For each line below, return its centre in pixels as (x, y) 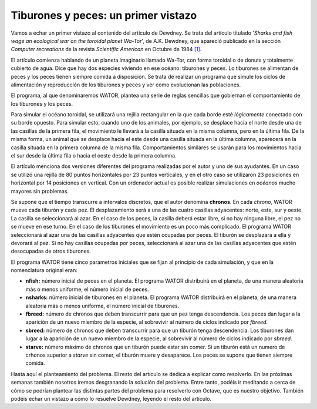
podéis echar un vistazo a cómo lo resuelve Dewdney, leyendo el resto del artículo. (111, 398)
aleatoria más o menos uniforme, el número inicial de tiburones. (102, 306)
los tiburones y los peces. (42, 103)
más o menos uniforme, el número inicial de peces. (87, 289)
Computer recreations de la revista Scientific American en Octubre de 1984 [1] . (106, 49)
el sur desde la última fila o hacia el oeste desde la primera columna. (94, 156)
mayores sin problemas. (40, 191)
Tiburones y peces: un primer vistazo (104, 15)
